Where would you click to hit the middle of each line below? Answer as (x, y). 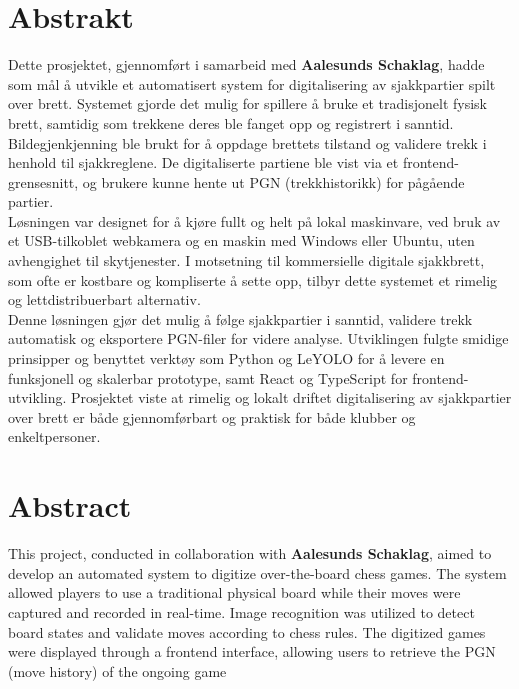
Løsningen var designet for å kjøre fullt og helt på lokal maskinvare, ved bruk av (254, 220)
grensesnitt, (43, 181)
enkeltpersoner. (54, 436)
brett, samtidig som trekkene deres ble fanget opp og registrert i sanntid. (231, 122)
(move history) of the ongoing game (117, 670)
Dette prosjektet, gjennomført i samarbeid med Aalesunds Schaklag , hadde (246, 64)
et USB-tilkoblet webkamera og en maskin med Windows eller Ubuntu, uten (241, 240)
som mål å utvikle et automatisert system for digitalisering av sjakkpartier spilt (252, 83)
